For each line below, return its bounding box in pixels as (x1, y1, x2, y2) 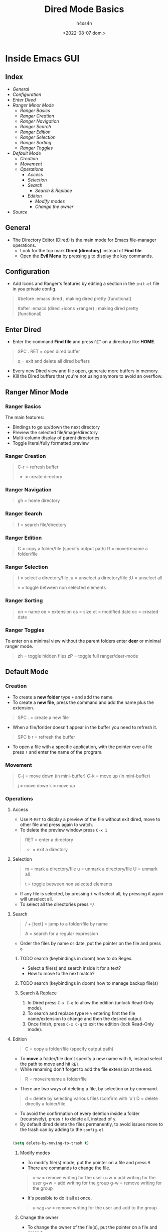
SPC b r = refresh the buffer (17, 734, 75, 740)
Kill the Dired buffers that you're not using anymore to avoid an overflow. (12, 373, 163, 379)
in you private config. (12, 286, 57, 292)
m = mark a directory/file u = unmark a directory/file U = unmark (25, 866, 158, 872)
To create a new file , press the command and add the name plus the (12, 699, 154, 705)
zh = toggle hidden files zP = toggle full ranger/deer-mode (17, 653, 139, 659)
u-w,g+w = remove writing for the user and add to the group (32, 1205, 157, 1211)
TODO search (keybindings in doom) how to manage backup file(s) (20, 980, 158, 986)
